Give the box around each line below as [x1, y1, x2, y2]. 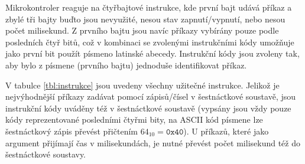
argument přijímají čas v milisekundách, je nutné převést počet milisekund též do [5, 136, 300, 149]
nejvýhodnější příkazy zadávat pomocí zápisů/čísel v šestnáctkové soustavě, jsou [5, 90, 296, 103]
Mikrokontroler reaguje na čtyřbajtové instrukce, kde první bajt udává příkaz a [5, 1, 292, 13]
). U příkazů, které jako [183, 124, 269, 137]
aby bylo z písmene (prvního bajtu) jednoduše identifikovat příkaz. [5, 58, 247, 71]
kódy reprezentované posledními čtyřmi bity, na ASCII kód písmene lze [5, 113, 263, 126]
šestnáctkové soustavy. [5, 148, 86, 160]
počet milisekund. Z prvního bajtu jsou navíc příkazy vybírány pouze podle [5, 24, 279, 37]
